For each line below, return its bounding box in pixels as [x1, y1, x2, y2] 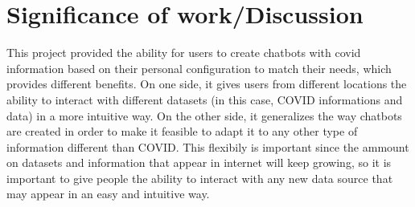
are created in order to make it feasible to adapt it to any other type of [6, 123, 358, 140]
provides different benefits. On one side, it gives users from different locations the [6, 75, 407, 92]
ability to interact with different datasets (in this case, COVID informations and [6, 91, 403, 108]
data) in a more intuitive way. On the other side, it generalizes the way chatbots [6, 107, 402, 124]
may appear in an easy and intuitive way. [6, 185, 210, 202]
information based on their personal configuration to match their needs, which [6, 59, 392, 76]
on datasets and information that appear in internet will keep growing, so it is [6, 154, 392, 171]
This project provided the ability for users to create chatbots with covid [6, 44, 361, 61]
